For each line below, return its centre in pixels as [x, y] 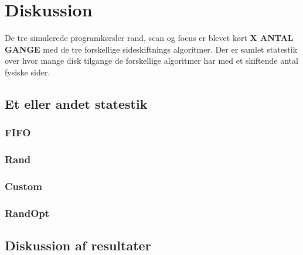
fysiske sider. [28, 72]
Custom [23, 186]
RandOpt [27, 213]
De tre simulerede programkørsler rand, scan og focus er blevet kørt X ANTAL [149, 38]
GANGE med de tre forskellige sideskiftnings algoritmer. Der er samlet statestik [151, 49]
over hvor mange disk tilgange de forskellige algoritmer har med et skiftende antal [151, 61]
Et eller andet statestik [76, 103]
